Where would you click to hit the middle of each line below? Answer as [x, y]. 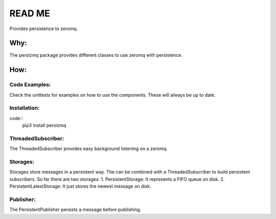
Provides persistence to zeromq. [44, 29]
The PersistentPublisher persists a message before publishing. [75, 210]
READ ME [30, 13]
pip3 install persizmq [44, 126]
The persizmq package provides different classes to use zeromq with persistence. [96, 55]
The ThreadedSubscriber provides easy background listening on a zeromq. [89, 149]
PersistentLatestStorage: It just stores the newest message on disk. [80, 186]
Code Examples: [30, 85]
